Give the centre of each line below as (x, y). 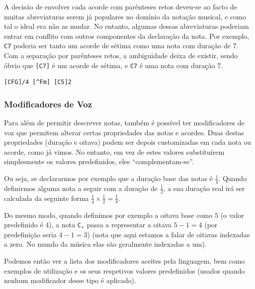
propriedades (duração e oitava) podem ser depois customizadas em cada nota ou (128, 142)
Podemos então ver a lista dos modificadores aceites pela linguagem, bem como (125, 260)
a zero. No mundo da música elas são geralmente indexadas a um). (105, 244)
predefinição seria (30, 234)
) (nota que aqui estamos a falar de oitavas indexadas (169, 234)
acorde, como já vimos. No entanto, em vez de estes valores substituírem (114, 151)
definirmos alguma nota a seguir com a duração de (81, 188)
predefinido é (24, 225)
